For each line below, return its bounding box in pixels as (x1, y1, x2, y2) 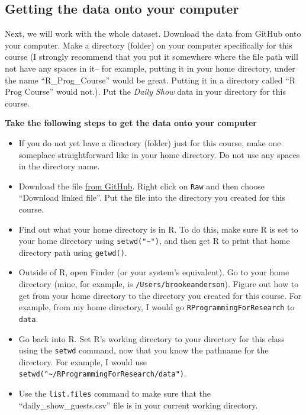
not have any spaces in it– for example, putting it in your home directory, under (5, 62, 295, 74)
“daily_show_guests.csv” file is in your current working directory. (18, 398, 258, 411)
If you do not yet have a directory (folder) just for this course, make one (18, 136, 281, 149)
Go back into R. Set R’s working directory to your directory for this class (18, 332, 285, 345)
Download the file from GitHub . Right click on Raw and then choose (18, 179, 265, 192)
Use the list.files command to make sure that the (18, 387, 211, 400)
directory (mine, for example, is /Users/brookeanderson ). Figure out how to (18, 278, 299, 290)
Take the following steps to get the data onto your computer (5, 117, 257, 129)
